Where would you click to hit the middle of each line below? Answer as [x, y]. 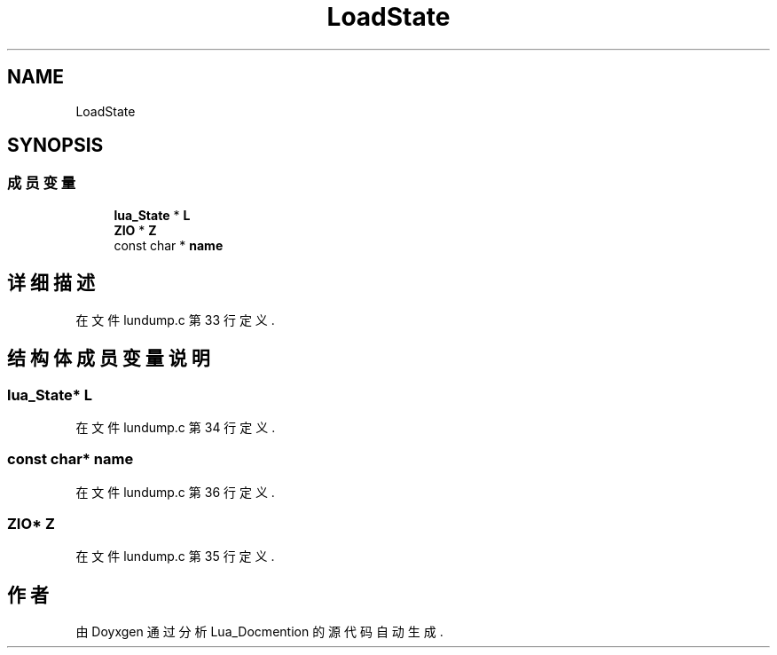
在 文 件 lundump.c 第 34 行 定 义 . [176, 427]
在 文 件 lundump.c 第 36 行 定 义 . [175, 492]
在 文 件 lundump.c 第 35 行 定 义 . [175, 556]
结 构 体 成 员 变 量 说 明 [109, 359]
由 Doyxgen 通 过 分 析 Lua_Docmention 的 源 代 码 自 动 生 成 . [259, 632]
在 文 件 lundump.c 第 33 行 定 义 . [175, 320]
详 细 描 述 [51, 283]
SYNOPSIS [55, 146]
